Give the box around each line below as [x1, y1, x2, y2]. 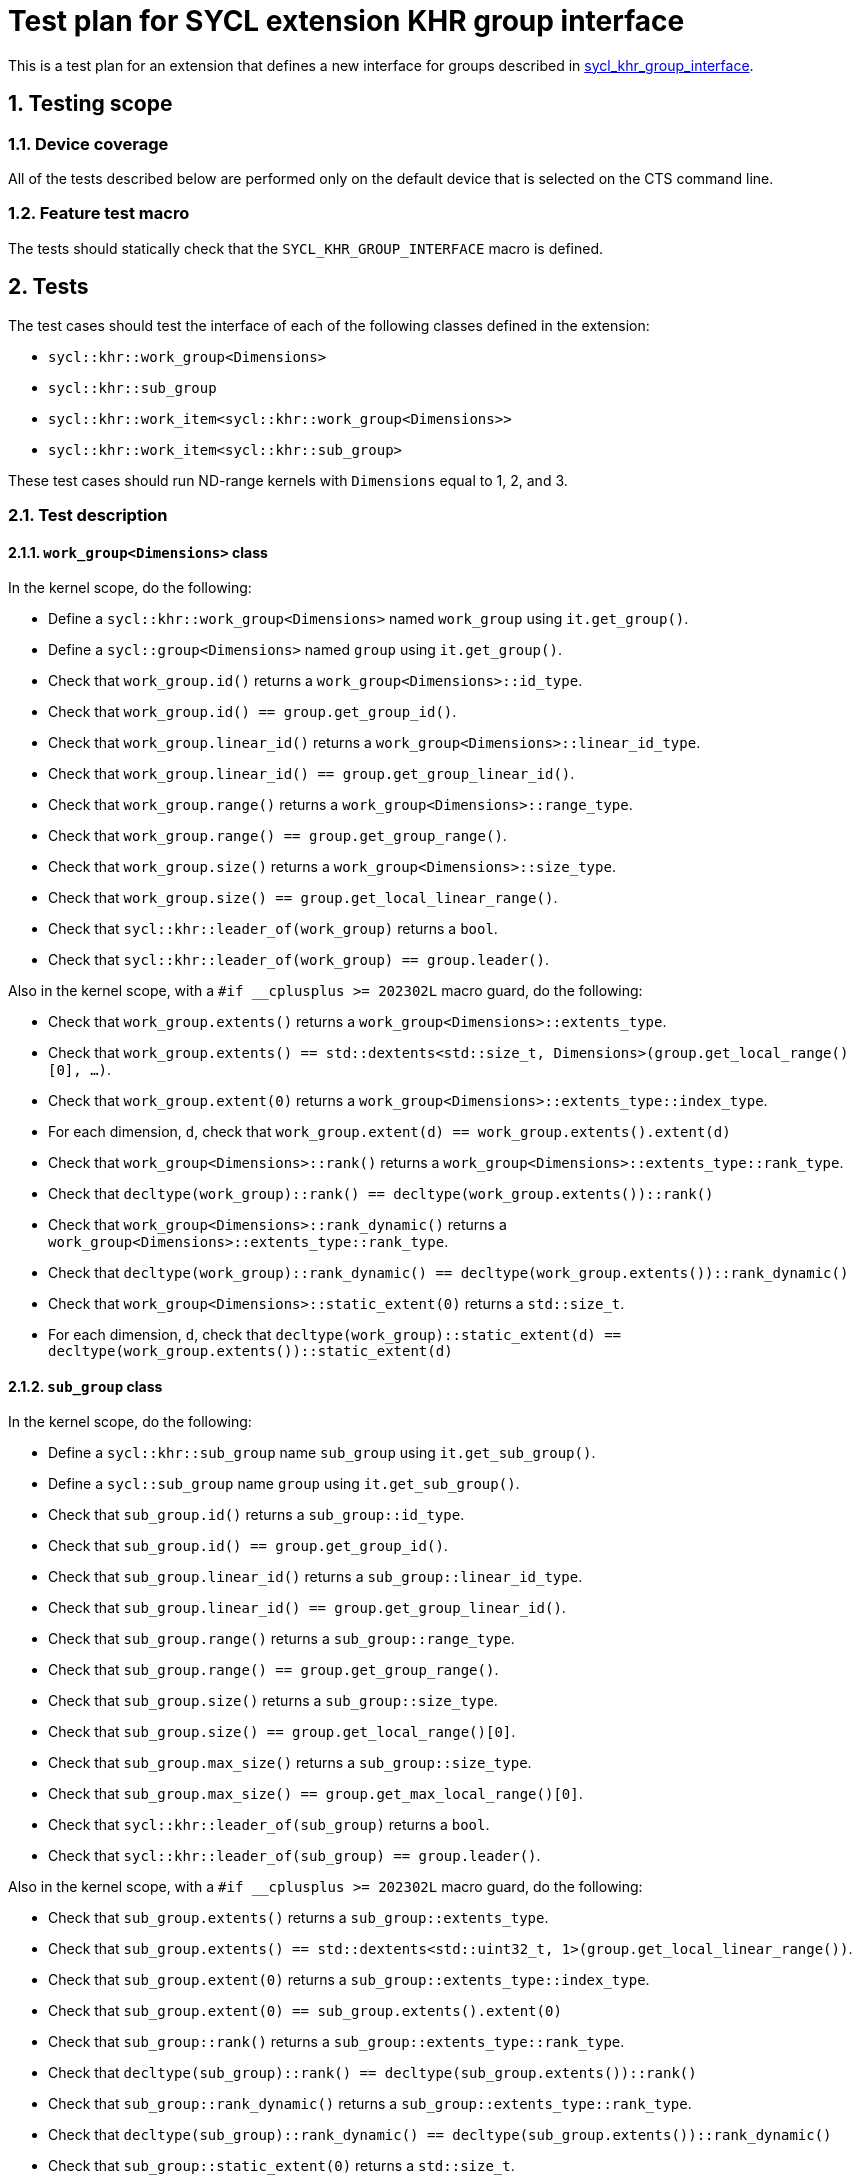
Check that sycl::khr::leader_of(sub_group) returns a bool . [48, 1816, 490, 1834]
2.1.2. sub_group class [8, 1377, 163, 1395]
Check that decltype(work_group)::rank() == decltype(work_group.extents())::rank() [48, 1185, 714, 1203]
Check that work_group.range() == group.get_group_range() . [48, 827, 507, 845]
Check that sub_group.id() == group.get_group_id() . [48, 1537, 448, 1555]
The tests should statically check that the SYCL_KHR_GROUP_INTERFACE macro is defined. [8, 239, 603, 257]
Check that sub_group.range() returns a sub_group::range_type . [48, 1630, 515, 1648]
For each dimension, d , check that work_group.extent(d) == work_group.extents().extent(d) [48, 1123, 731, 1141]
